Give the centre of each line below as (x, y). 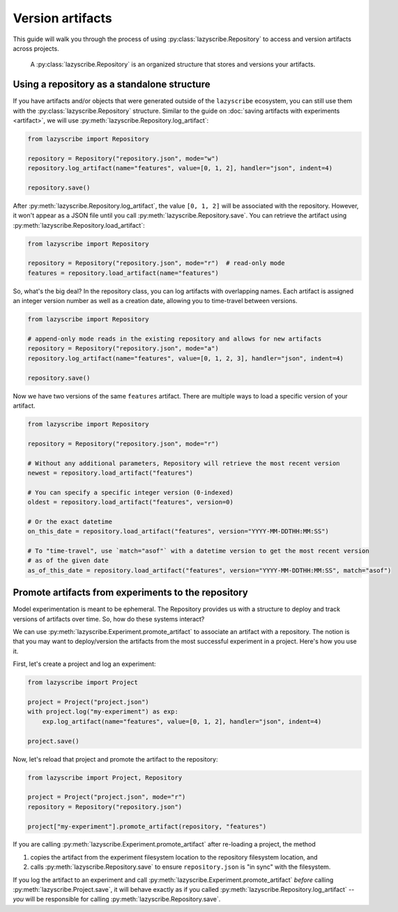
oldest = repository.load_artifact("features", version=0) (130, 502)
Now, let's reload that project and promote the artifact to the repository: (115, 759)
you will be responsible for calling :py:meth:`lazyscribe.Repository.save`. (117, 899)
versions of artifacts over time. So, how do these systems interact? (109, 619)
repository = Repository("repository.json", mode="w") (123, 158)
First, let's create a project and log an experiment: (84, 664)
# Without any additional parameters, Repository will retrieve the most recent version (184, 463)
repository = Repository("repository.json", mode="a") (123, 349)
